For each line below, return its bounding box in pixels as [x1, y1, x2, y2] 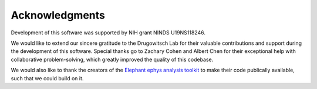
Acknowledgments [11, 9, 106, 22]
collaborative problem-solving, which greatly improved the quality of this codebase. [11, 56, 214, 63]
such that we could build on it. [11, 74, 84, 81]
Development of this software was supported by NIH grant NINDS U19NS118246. [11, 29, 205, 36]
